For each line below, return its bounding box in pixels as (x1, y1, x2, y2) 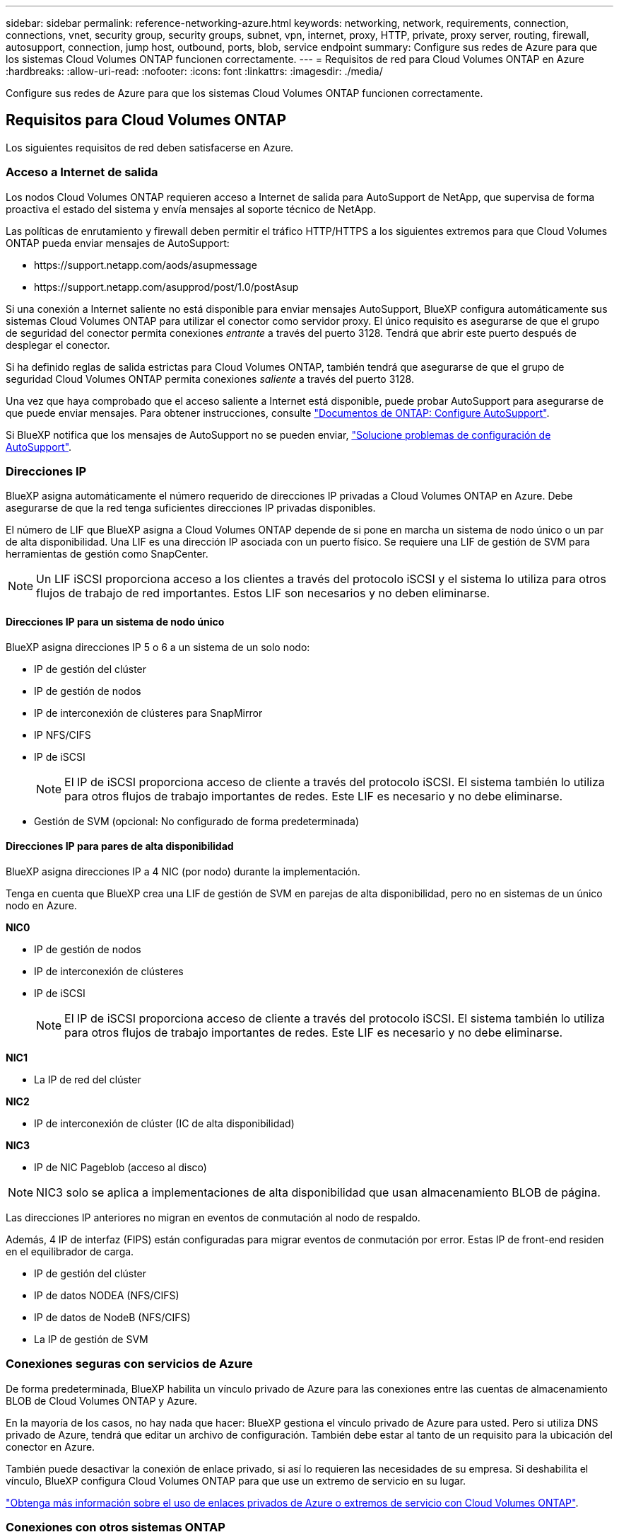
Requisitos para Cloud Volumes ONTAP (6, 111, 287, 129)
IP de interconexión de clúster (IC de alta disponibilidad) (34, 1117, 295, 1129)
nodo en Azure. (6, 899, 77, 911)
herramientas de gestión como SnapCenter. (6, 548, 208, 560)
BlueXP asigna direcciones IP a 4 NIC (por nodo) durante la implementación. (6, 865, 360, 877)
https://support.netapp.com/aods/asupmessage (34, 258, 257, 271)
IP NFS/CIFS (34, 728, 91, 741)
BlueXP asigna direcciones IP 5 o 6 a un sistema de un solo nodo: (6, 640, 310, 653)
